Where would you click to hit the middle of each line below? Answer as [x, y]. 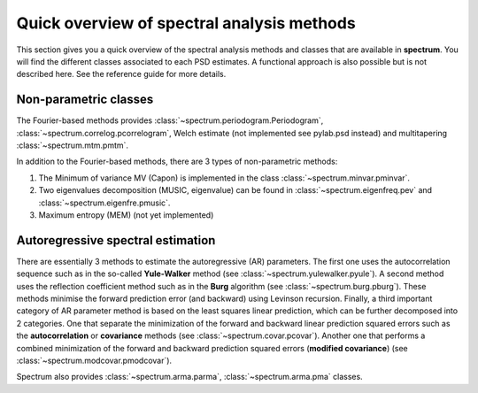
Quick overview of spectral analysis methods [186, 23]
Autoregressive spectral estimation [116, 240]
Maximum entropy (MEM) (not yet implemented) [126, 215]
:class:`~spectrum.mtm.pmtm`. [72, 145]
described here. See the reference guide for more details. [121, 74]
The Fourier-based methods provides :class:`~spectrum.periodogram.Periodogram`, [170, 120]
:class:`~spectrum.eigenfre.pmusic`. [104, 203]
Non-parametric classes [85, 100]
